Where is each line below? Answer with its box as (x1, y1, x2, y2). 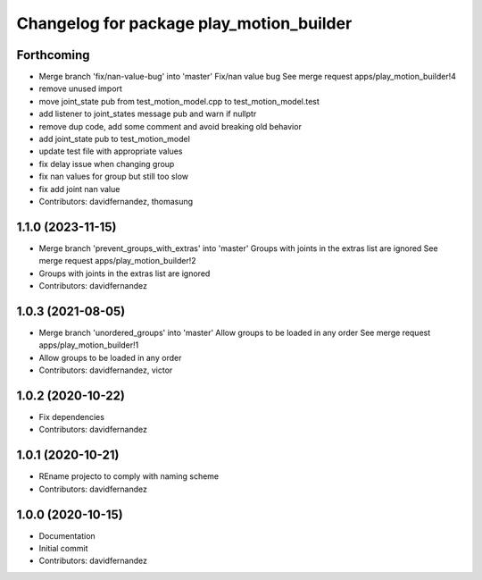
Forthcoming (16, 47, 90, 63)
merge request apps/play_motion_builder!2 (38, 256, 196, 266)
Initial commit (38, 543, 88, 554)
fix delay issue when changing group (38, 158, 175, 169)
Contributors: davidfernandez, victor (38, 365, 173, 375)
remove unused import (38, 83, 122, 94)
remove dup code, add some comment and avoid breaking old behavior (38, 121, 303, 131)
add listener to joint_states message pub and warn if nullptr (38, 108, 257, 120)
